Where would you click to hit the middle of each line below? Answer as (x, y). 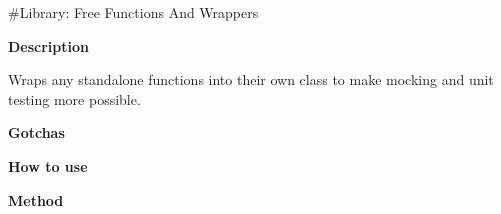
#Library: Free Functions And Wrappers (133, 12)
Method (36, 199)
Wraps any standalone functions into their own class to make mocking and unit (251, 79)
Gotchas (36, 132)
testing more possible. (74, 98)
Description (49, 45)
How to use (48, 165)
